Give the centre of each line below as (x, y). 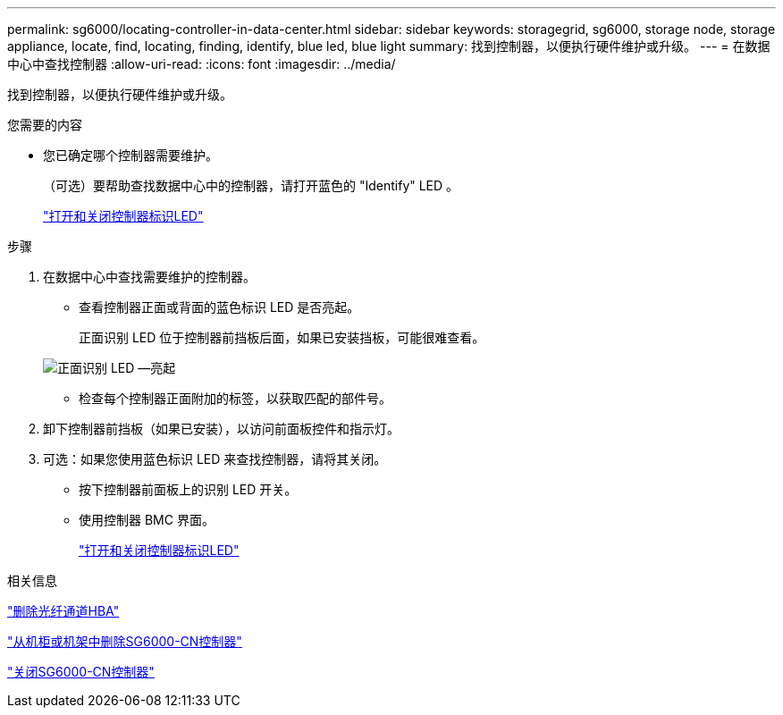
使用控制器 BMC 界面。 (147, 520)
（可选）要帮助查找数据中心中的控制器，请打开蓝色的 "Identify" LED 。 (251, 185)
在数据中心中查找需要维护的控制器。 (149, 277)
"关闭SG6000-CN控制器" (81, 672)
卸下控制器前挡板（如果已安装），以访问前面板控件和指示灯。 (221, 429)
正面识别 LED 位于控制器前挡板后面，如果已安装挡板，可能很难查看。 (282, 337)
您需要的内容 (45, 125)
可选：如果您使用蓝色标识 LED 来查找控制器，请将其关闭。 (215, 459)
